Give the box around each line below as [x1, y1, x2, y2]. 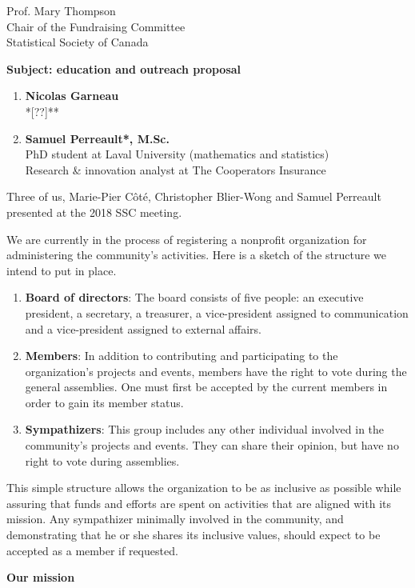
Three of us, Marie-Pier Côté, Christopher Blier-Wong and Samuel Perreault [6, 188, 381, 205]
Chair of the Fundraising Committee [6, 18, 186, 34]
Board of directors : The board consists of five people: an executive [25, 289, 364, 306]
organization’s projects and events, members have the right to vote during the [25, 362, 407, 379]
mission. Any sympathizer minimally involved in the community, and [6, 510, 344, 527]
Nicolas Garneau [25, 87, 119, 104]
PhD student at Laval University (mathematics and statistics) [25, 146, 329, 162]
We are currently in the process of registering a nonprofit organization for [6, 230, 367, 247]
